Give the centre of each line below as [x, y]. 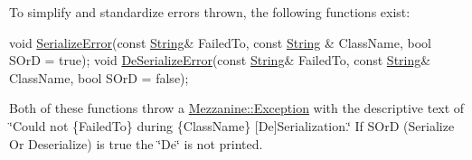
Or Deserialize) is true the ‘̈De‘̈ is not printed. [136, 143]
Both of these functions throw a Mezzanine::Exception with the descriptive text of [237, 108]
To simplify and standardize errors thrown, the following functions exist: [210, 12]
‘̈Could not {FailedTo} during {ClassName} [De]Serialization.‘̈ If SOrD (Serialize [232, 125]
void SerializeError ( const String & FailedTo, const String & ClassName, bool [220, 42]
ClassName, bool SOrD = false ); [99, 77]
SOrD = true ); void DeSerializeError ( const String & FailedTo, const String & [220, 60]
